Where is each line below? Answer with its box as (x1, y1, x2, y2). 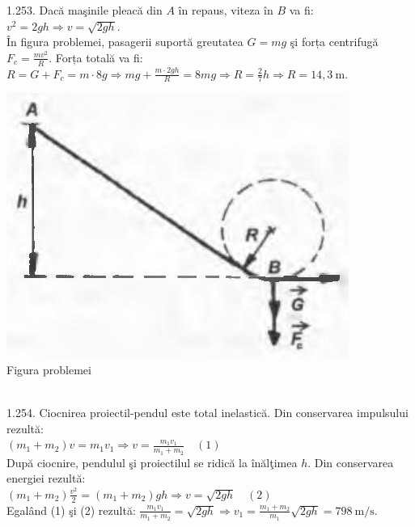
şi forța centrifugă (290, 33, 379, 50)
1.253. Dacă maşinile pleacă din (6, 2, 163, 18)
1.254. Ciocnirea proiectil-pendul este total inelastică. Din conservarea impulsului (6, 404, 409, 421)
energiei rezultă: (6, 470, 86, 487)
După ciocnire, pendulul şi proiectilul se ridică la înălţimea (6, 453, 298, 470)
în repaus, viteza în (178, 2, 273, 18)
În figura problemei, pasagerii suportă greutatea (6, 33, 243, 50)
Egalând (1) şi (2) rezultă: (6, 501, 136, 518)
